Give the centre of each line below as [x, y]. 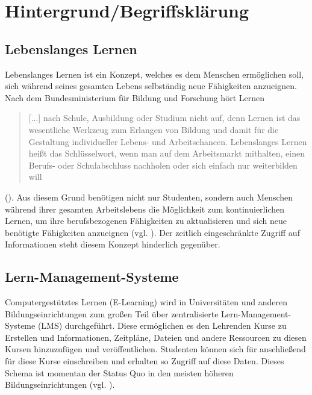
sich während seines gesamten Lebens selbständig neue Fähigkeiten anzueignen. [151, 86]
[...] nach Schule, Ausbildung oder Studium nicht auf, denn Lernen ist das [164, 118]
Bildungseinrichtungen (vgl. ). [60, 384]
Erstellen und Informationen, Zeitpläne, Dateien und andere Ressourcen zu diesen [156, 337]
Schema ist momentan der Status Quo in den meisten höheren [119, 372]
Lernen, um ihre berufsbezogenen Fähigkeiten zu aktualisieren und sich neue [146, 221]
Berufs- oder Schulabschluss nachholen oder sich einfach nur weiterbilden [163, 165]
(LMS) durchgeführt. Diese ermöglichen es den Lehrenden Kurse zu [162, 325]
